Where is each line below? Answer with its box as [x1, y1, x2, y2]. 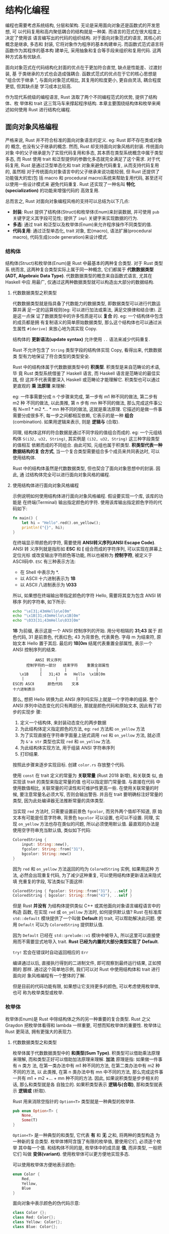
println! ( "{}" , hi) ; [22, 525, 65, 530]
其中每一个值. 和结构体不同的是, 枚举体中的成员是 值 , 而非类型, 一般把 [18, 1145, 162, 1151]
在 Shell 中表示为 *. [20, 569, 59, 575]
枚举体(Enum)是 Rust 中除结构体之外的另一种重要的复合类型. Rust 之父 [5, 1015, 151, 1022]
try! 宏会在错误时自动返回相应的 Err [12, 950, 89, 956]
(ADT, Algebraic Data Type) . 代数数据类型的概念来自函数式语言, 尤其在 [5, 273, 152, 279]
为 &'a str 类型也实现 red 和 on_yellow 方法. [20, 739, 112, 745]
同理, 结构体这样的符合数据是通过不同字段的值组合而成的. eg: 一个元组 [12, 429, 158, 435]
